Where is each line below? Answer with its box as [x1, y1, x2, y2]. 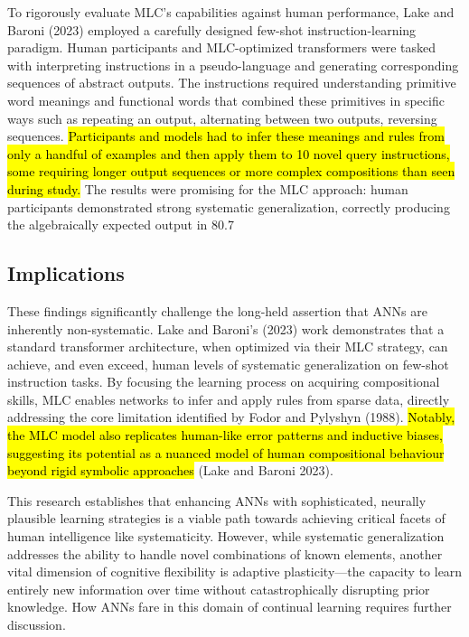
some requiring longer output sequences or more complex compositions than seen [7, 162, 455, 181]
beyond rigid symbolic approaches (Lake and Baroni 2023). [7, 461, 333, 480]
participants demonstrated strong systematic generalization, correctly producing [7, 197, 450, 216]
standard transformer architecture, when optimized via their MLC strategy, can [7, 337, 448, 356]
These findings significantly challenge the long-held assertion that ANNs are [7, 301, 427, 320]
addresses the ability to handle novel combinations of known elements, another [7, 544, 443, 563]
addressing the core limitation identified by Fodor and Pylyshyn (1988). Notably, [7, 407, 455, 426]
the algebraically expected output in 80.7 [7, 215, 234, 234]
